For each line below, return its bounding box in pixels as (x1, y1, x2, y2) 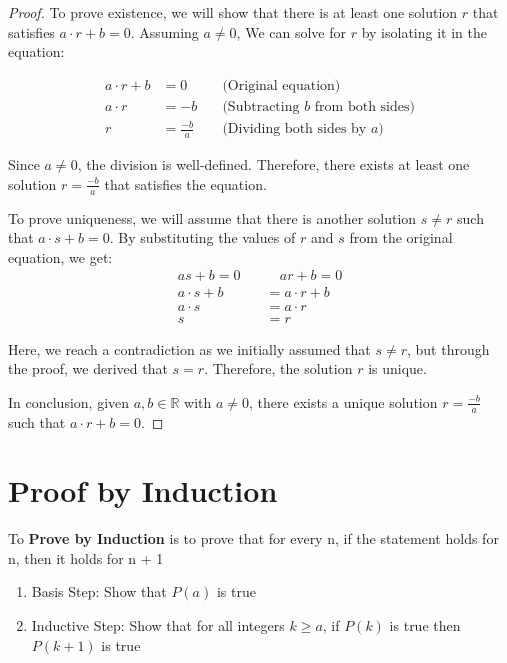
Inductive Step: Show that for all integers (31, 615, 285, 636)
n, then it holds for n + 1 (8, 547, 164, 568)
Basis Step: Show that (31, 581, 167, 602)
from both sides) (314, 99, 415, 114)
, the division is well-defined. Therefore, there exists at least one (77, 154, 470, 175)
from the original (349, 227, 453, 248)
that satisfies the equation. (104, 173, 267, 194)
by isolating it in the (361, 21, 487, 42)
